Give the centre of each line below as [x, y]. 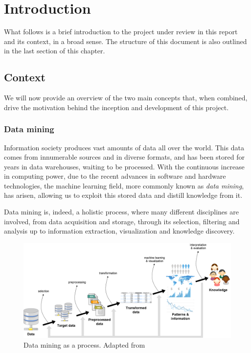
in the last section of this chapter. [55, 51]
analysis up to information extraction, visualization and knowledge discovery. [119, 231]
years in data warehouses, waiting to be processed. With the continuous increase [124, 166]
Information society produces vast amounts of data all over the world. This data [124, 147]
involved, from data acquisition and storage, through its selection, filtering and [122, 221]
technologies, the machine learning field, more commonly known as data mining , [124, 185]
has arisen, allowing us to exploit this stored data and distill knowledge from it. [123, 195]
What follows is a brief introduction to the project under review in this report [121, 32]
